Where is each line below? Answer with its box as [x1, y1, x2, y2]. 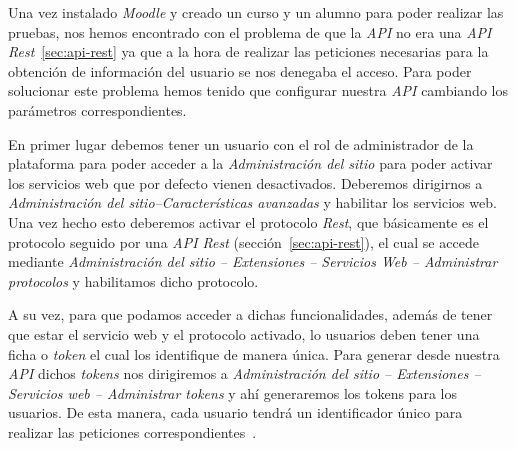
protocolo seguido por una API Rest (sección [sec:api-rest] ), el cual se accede [8, 231, 479, 252]
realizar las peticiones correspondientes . [8, 421, 257, 442]
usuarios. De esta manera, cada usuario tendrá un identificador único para [8, 402, 463, 423]
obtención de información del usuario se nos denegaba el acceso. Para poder [8, 60, 472, 81]
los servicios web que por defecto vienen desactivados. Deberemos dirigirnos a [8, 172, 483, 193]
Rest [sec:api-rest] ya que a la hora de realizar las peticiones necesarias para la [8, 41, 489, 62]
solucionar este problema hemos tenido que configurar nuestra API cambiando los [8, 80, 508, 101]
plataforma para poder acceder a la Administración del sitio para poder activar [8, 153, 493, 174]
